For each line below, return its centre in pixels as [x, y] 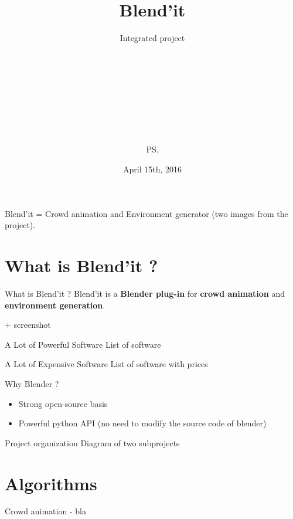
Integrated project [152, 38]
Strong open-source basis [63, 403]
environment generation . [55, 305]
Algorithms [51, 483]
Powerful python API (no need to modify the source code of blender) [142, 423]
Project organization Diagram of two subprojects [92, 442]
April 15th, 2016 [152, 169]
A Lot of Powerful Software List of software [83, 344]
